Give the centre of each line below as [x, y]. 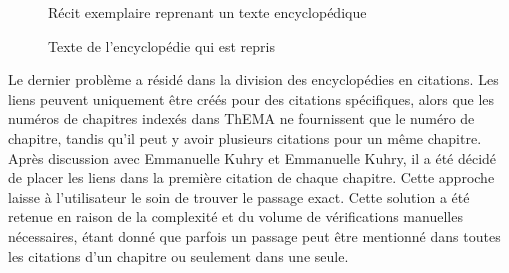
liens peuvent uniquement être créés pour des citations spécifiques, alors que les [251, 98]
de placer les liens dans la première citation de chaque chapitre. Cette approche [251, 177]
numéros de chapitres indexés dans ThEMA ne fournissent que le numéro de [241, 118]
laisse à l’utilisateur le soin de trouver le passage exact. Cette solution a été [239, 196]
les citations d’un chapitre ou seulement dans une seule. [178, 255]
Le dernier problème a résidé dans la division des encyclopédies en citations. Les [253, 79]
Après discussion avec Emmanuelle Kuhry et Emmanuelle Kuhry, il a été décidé [252, 157]
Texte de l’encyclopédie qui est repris [161, 45]
